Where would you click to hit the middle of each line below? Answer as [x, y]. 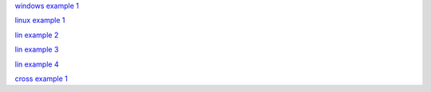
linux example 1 [40, 21]
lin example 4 [37, 64]
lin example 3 [37, 50]
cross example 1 [41, 79]
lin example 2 [37, 35]
